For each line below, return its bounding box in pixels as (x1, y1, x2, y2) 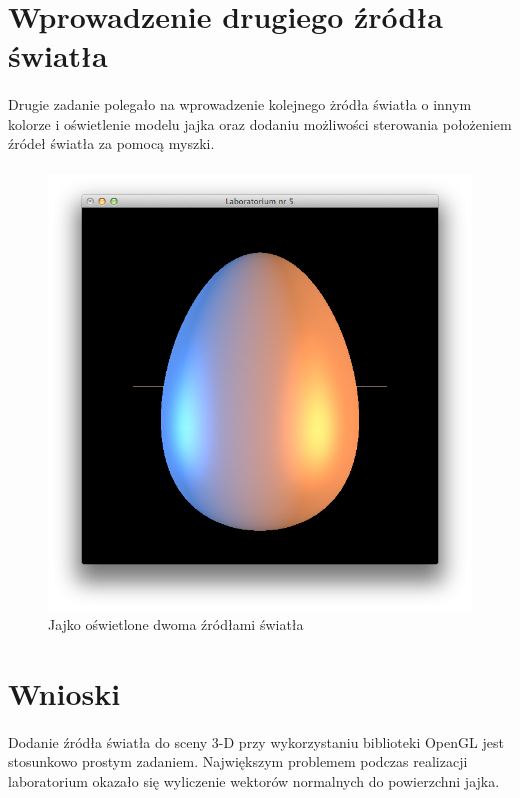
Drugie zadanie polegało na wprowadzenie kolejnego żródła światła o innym (8, 94, 472, 115)
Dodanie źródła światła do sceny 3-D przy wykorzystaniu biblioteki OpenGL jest (8, 731, 504, 752)
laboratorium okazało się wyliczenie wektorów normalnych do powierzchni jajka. (8, 770, 500, 791)
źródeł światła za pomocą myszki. (8, 133, 215, 154)
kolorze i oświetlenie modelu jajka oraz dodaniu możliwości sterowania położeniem (8, 113, 512, 134)
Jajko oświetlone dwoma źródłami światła (48, 614, 304, 635)
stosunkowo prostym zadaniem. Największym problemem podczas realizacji (8, 751, 468, 772)
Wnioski (8, 672, 121, 713)
